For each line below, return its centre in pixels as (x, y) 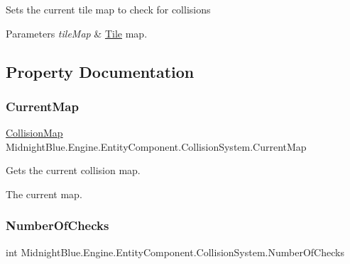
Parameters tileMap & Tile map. (77, 33)
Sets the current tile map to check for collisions (108, 9)
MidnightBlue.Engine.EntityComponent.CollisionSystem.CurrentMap (156, 146)
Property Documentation (100, 71)
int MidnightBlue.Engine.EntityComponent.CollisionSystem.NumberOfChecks (175, 252)
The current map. (44, 194)
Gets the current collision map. (73, 170)
